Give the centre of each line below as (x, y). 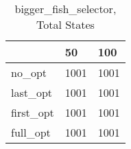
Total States (65, 24)
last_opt (32, 92)
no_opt (29, 72)
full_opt (31, 132)
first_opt (33, 112)
